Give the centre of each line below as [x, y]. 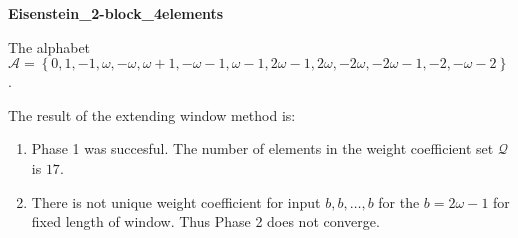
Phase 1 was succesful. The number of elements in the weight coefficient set [262, 148]
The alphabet [49, 46]
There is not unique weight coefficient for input [176, 201]
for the [399, 201]
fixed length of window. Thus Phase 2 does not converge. [205, 221]
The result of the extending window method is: [152, 114]
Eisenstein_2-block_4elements [116, 13]
